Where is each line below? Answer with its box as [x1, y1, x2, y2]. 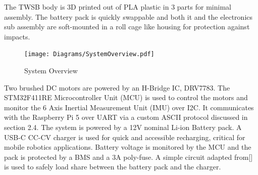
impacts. [4, 31, 30, 41]
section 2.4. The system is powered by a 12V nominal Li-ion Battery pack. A [4, 122, 242, 132]
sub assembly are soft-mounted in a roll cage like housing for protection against [4, 21, 250, 32]
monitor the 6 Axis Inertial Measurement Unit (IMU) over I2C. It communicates [4, 102, 254, 112]
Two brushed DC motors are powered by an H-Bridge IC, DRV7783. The [4, 82, 230, 93]
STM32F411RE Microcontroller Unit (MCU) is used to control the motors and [4, 92, 248, 103]
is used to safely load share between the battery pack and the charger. [4, 161, 221, 172]
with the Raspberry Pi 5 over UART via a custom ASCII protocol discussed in [4, 112, 248, 122]
